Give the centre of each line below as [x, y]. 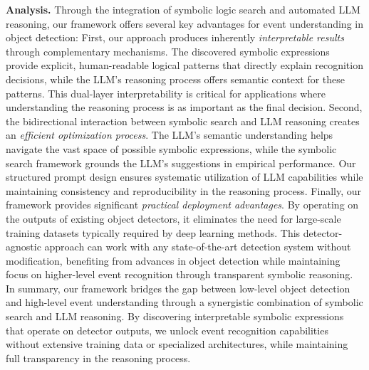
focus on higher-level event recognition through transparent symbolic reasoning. [180, 274]
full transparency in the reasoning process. [98, 358]
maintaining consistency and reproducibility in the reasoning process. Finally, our [184, 190]
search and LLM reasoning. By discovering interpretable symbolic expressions [175, 316]
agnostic [24, 247]
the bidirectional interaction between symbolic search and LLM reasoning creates [183, 121]
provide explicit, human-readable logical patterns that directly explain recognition [184, 65]
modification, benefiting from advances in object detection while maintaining [173, 260]
